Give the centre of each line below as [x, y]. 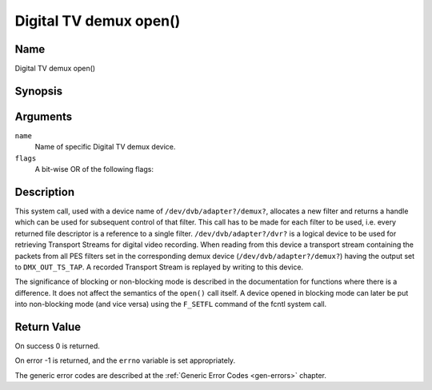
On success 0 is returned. [57, 346]
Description [45, 192]
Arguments [44, 116]
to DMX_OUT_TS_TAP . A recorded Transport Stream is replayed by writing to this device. [159, 267]
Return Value [48, 327]
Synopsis [39, 91]
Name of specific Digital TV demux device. [105, 147]
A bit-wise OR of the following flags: [94, 169]
